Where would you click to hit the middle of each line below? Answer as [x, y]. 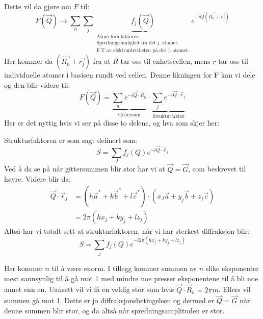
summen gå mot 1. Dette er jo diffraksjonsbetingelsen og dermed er [109, 300]
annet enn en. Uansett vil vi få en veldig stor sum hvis [89, 289]
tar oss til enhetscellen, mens [165, 61]
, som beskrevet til [217, 169]
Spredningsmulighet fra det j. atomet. [138, 43]
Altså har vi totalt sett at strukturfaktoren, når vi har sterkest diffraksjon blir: [127, 230]
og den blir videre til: [37, 84]
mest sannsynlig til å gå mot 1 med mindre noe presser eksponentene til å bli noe [131, 278]
